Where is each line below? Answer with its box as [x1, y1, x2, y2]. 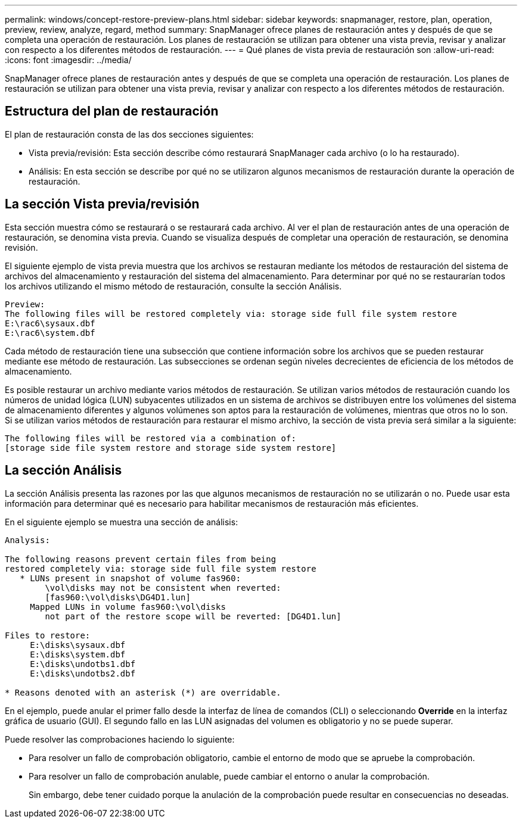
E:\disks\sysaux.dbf [30, 640, 126, 650]
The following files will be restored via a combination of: [5, 433, 296, 443]
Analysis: [5, 535, 50, 545]
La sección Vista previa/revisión [5, 197, 200, 212]
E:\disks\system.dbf [30, 649, 126, 659]
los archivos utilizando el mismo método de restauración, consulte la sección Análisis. [5, 280, 342, 291]
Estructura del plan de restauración [5, 104, 219, 119]
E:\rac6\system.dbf [5, 328, 95, 338]
